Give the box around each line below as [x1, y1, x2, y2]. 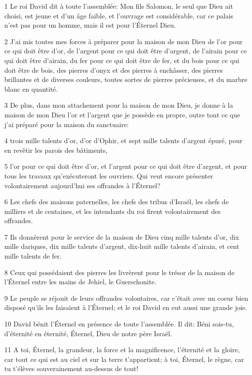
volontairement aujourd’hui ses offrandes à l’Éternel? [4, 180, 161, 190]
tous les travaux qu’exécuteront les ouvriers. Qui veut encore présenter [4, 170, 213, 180]
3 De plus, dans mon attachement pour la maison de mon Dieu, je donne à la [4, 100, 233, 110]
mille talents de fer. [4, 251, 62, 261]
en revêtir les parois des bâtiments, [4, 145, 108, 155]
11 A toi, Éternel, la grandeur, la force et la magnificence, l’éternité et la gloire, [4, 344, 240, 355]
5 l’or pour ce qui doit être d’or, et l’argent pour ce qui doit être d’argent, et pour [4, 161, 247, 171]
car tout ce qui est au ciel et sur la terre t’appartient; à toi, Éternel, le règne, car [4, 354, 244, 364]
